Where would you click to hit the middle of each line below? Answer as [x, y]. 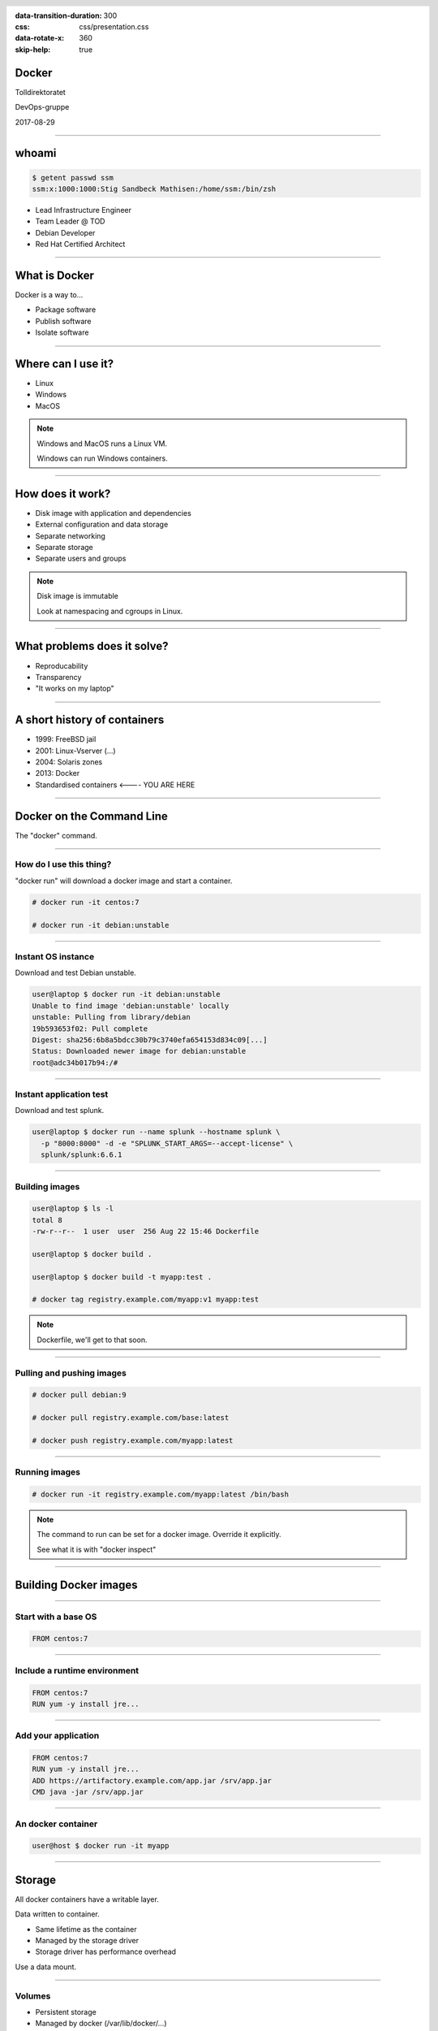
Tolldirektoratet [41, 92]
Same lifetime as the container [86, 1929]
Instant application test [62, 1094]
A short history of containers [90, 720]
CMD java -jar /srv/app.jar [88, 1792]
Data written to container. [58, 1914]
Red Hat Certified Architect [80, 245]
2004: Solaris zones [69, 762]
